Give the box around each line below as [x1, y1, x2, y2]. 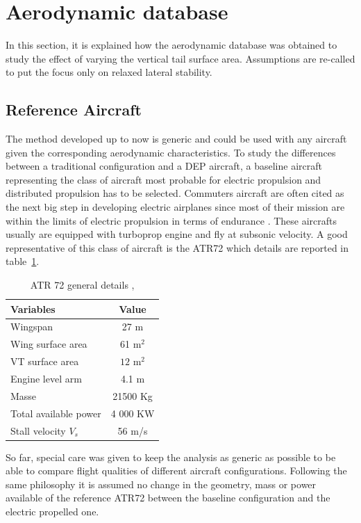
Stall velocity [10, 423, 66, 437]
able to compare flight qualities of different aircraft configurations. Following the [6, 463, 347, 478]
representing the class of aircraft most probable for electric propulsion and [6, 172, 321, 186]
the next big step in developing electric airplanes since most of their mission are [6, 200, 345, 214]
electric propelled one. [6, 504, 99, 519]
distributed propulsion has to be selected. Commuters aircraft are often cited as [6, 186, 344, 200]
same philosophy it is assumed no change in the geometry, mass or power [6, 476, 317, 491]
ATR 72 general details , [30, 277, 135, 292]
